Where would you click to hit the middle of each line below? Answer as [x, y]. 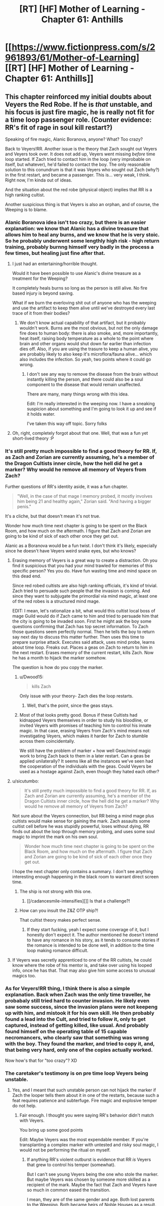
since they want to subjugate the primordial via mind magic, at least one [85, 596]
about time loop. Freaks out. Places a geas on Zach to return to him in [82, 647]
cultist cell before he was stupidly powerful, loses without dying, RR [81, 826]
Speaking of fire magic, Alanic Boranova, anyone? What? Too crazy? [74, 139]
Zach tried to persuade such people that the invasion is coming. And [81, 591]
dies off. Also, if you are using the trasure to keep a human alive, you [89, 349]
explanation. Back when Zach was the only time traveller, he [78, 995]
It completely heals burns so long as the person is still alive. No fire [80, 288]
